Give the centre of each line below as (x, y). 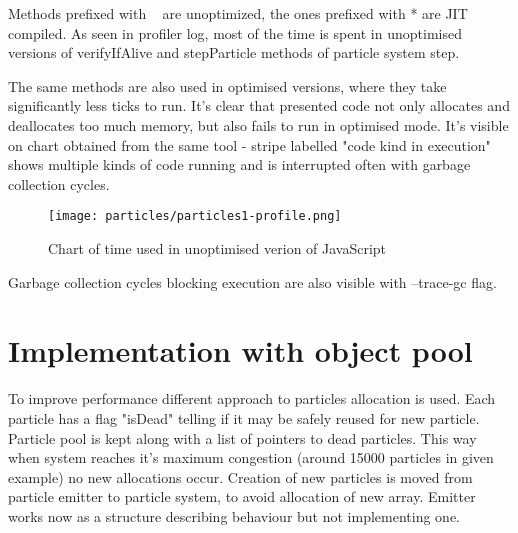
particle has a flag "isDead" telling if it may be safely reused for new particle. (244, 417)
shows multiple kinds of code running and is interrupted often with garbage (239, 164)
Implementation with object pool (240, 350)
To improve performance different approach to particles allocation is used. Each (252, 398)
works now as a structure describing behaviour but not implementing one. (234, 515)
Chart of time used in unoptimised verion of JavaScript (217, 248)
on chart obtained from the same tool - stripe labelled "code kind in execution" (249, 144)
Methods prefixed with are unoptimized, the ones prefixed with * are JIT (238, 13)
